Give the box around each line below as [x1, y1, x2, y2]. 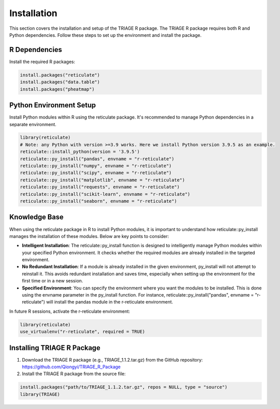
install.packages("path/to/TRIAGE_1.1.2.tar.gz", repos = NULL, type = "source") [20, 384, 228, 390]
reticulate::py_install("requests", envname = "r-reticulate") [20, 184, 180, 190]
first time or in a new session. [22, 278, 83, 284]
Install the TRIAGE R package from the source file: [22, 371, 126, 377]
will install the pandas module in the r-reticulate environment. [46, 299, 174, 305]
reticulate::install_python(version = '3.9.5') [20, 149, 140, 155]
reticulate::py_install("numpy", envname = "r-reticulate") [20, 163, 172, 169]
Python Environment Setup [9, 101, 96, 109]
